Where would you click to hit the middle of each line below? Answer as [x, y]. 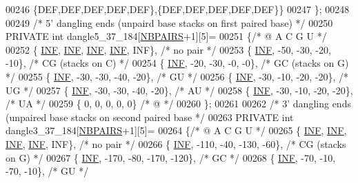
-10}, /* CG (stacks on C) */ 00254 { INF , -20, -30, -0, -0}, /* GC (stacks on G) [177, 63]
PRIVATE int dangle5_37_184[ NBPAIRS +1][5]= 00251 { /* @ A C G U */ [166, 36]
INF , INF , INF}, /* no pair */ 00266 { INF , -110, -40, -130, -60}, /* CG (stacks [176, 143]
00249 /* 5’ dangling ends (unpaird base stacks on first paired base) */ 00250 [169, 22]
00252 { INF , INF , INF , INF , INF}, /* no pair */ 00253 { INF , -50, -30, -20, [168, 49]
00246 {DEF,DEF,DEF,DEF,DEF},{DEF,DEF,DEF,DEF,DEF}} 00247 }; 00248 [178, 9]
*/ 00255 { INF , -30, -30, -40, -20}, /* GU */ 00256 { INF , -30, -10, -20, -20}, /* [177, 76]
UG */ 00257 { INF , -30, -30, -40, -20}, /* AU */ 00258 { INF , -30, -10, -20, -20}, [179, 90]
